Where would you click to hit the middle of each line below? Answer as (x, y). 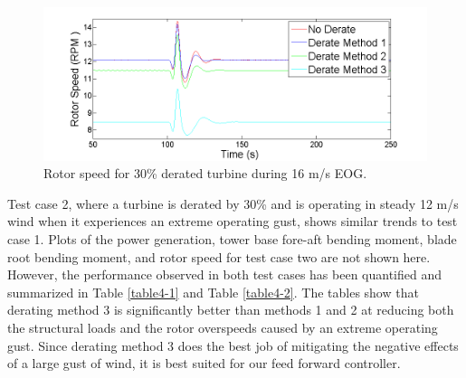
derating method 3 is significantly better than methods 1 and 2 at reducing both (231, 310)
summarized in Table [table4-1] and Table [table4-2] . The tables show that (213, 292)
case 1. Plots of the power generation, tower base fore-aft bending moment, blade (232, 238)
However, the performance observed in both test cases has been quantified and (225, 274)
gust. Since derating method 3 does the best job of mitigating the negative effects (233, 345)
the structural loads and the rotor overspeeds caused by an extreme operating (223, 327)
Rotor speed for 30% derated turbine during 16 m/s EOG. (205, 173)
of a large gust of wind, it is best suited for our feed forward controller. (204, 363)
